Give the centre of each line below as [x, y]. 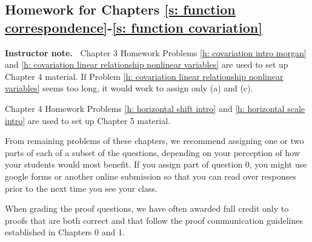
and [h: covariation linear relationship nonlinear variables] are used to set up [147, 64]
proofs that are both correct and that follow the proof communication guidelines [154, 220]
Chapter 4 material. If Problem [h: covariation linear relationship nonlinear [144, 76]
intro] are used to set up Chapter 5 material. [88, 120]
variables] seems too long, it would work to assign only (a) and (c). [129, 88]
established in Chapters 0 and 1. [65, 232]
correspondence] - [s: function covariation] [134, 27]
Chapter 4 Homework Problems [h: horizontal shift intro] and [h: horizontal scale [155, 108]
